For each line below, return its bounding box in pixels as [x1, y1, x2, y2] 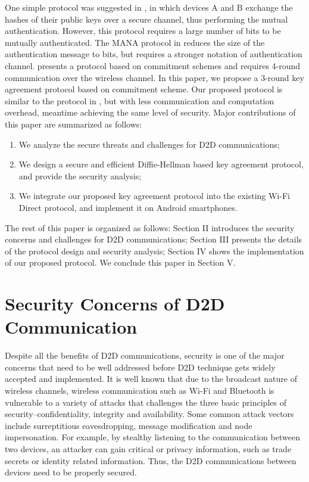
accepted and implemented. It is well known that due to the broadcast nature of [5, 372, 297, 385]
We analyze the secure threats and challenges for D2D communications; [18, 138, 280, 150]
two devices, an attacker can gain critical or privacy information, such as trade [5, 442, 292, 455]
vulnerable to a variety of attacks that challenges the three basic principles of [5, 396, 286, 408]
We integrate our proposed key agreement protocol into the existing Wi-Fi [18, 189, 290, 202]
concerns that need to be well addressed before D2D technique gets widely [5, 360, 276, 373]
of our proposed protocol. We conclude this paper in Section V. [5, 256, 236, 269]
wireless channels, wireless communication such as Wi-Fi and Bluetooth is [5, 384, 274, 396]
